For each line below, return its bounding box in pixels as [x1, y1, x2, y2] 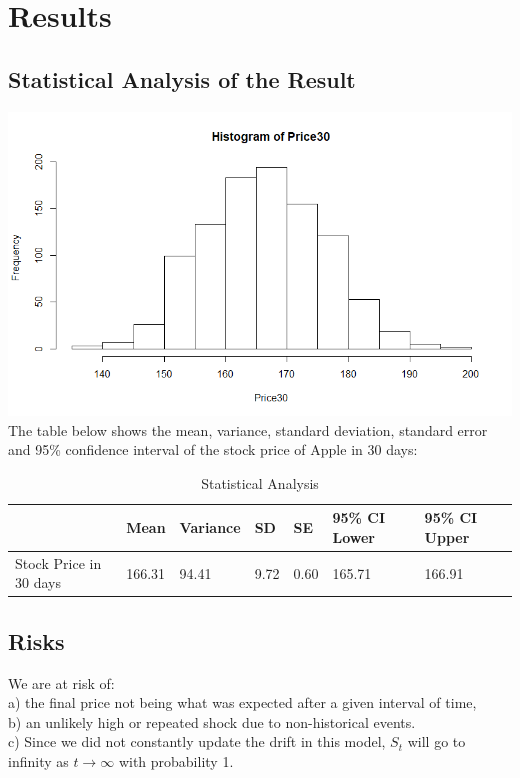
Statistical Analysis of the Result [8, 63, 356, 94]
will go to [407, 731, 466, 752]
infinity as [8, 751, 69, 772]
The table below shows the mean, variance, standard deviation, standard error [8, 419, 488, 440]
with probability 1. [118, 751, 234, 772]
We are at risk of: [8, 672, 115, 693]
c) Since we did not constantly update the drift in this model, [8, 731, 386, 752]
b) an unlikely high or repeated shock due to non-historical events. [8, 711, 416, 732]
